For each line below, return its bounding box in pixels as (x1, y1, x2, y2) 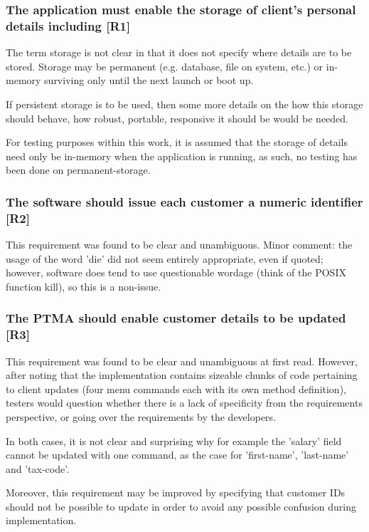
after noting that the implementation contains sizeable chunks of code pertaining (6, 367, 358, 382)
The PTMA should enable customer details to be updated (6, 309, 346, 327)
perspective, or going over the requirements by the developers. (6, 409, 277, 424)
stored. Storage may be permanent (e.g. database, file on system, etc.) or (6, 58, 323, 73)
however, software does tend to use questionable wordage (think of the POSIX (6, 265, 346, 280)
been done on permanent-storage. (6, 162, 151, 177)
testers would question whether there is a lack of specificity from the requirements (6, 395, 363, 410)
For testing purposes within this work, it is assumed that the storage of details (6, 135, 348, 150)
